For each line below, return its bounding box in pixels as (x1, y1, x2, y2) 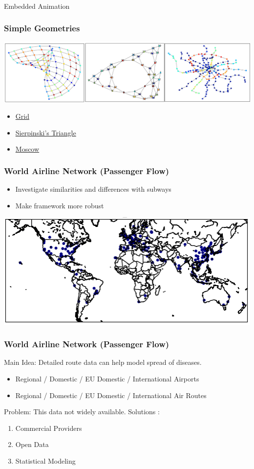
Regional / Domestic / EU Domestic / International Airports (15, 374, 199, 384)
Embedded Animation (4, 1, 70, 11)
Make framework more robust (15, 200, 104, 210)
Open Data (15, 439, 49, 449)
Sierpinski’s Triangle (15, 127, 76, 137)
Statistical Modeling (15, 456, 76, 466)
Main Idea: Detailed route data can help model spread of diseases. (4, 357, 202, 367)
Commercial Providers (15, 423, 82, 433)
